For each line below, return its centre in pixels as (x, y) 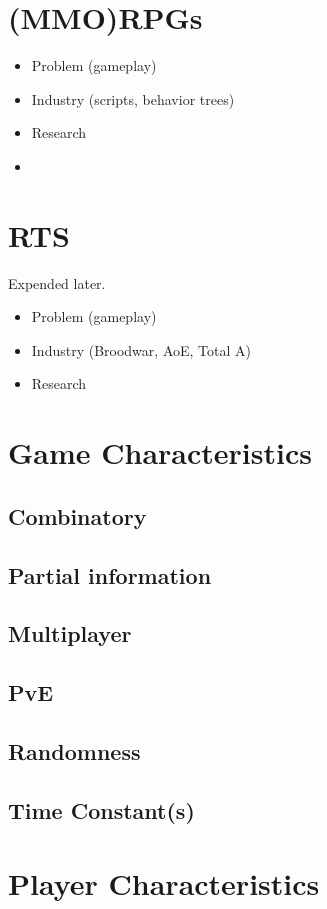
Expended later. (57, 282)
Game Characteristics (160, 452)
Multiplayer (70, 633)
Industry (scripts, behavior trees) (133, 98)
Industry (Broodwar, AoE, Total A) (141, 349)
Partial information (110, 574)
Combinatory (77, 515)
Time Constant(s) (101, 809)
